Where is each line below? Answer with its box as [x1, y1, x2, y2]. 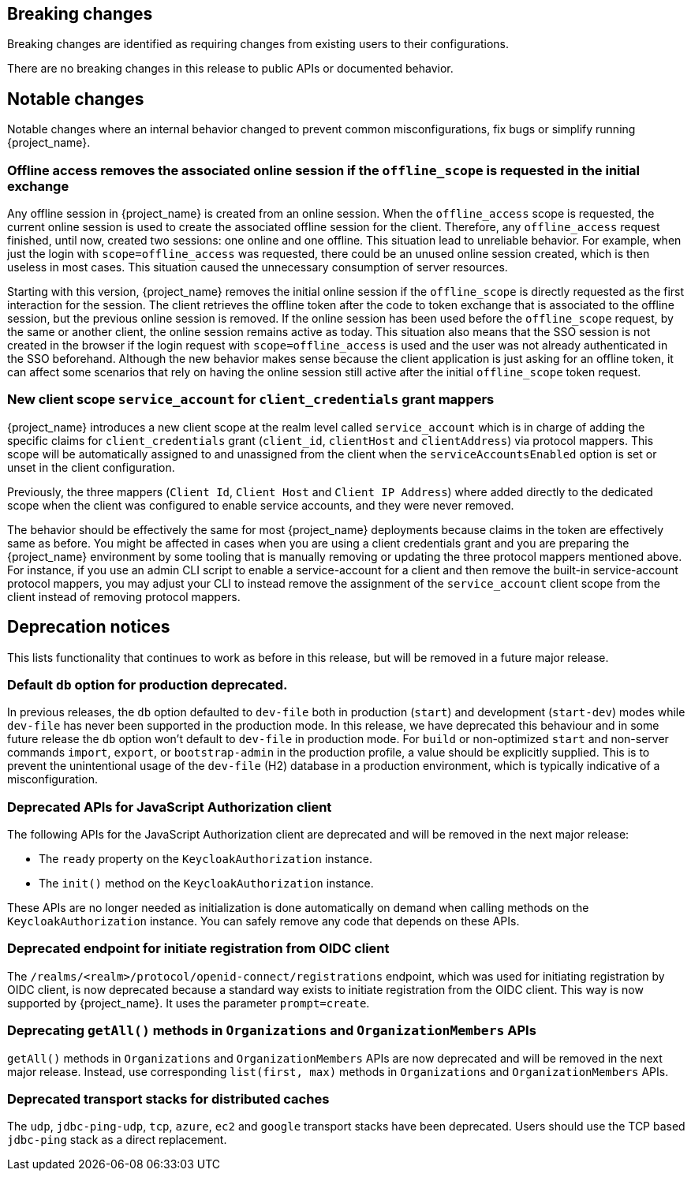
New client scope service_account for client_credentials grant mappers [7, 391, 495, 408]
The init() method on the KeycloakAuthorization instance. [39, 876, 374, 891]
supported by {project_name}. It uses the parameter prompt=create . [7, 996, 370, 1010]
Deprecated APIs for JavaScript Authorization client [7, 798, 332, 815]
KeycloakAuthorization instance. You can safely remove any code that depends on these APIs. [7, 914, 520, 929]
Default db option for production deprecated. [7, 676, 288, 693]
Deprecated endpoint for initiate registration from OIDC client [7, 940, 390, 957]
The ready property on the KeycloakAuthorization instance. [39, 852, 372, 866]
